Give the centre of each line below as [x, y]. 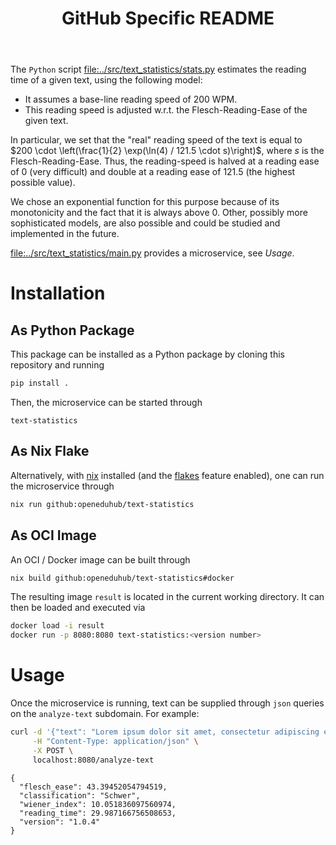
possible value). [43, 183]
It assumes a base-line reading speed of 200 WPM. [131, 99]
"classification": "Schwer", [80, 795]
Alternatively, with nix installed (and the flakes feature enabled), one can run [167, 475]
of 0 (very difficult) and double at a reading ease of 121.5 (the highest [153, 172]
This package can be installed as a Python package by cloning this [147, 354]
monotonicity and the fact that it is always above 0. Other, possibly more [159, 213]
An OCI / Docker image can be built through [100, 559]
